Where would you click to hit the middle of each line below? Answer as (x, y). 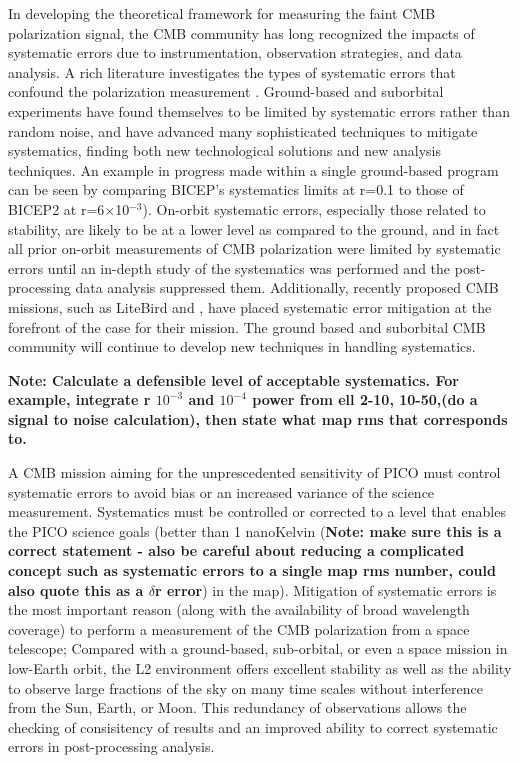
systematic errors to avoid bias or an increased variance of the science (221, 491)
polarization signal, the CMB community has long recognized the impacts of (241, 32)
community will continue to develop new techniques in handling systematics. (242, 346)
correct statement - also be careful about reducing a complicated (236, 550)
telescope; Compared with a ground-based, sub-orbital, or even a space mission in (258, 648)
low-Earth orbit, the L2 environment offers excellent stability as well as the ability (260, 668)
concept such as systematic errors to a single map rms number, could (252, 570)
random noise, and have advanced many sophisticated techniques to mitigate (243, 130)
